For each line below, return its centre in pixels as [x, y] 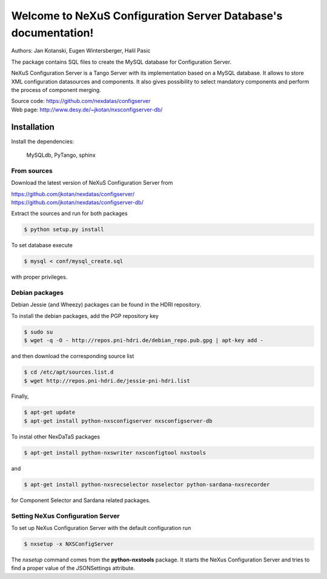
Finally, [20, 396]
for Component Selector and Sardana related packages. [81, 500]
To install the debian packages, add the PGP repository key [85, 316]
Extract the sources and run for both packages [69, 213]
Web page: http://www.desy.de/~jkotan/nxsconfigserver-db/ [87, 110]
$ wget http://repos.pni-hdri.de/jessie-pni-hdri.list [107, 381]
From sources [32, 171]
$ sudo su [38, 332]
